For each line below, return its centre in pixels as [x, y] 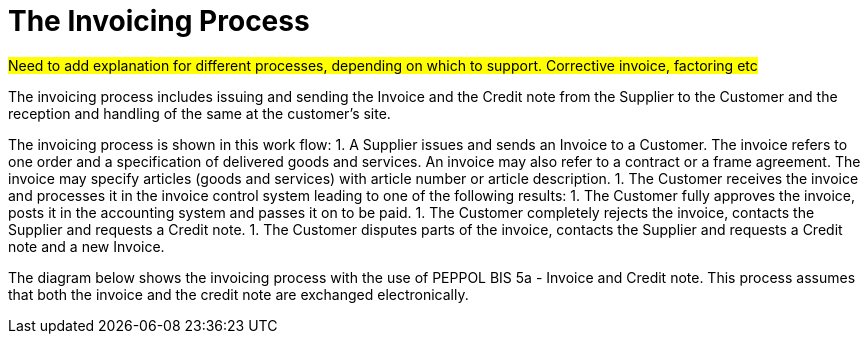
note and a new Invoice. [86, 246]
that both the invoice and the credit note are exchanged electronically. [238, 294]
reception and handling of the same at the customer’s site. [199, 113]
